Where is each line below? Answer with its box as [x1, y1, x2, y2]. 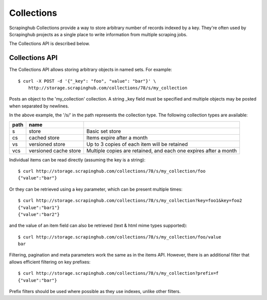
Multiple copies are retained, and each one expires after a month [87, 147, 237, 154]
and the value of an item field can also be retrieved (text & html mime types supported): [9, 223, 187, 229]
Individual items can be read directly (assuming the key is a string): [9, 156, 146, 163]
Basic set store [87, 128, 121, 135]
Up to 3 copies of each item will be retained [87, 141, 188, 148]
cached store [29, 134, 60, 141]
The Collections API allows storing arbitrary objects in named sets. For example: [9, 67, 173, 73]
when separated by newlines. [9, 103, 69, 109]
